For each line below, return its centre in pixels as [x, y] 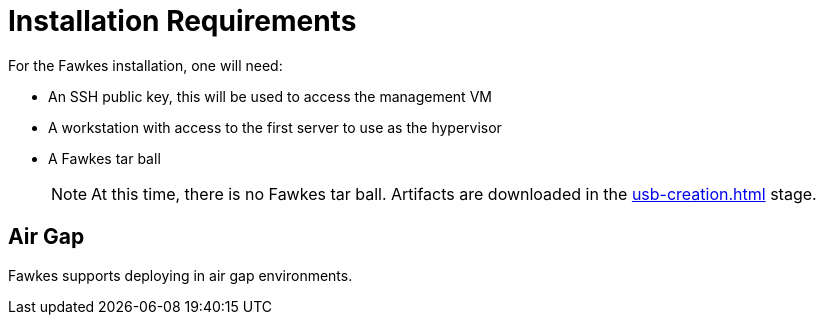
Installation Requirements [182, 21]
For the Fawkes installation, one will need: [145, 65]
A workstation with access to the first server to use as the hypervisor [275, 127]
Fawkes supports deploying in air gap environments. [180, 275]
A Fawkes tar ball [104, 158]
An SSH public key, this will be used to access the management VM [270, 96]
